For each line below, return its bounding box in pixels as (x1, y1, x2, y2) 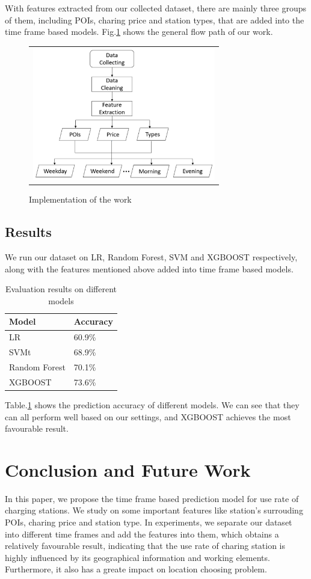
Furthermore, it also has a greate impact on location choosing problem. (5, 563, 267, 575)
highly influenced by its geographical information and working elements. (5, 551, 270, 563)
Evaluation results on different (5, 283, 117, 295)
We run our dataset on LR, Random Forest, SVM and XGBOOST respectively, (5, 251, 298, 263)
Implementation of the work (29, 193, 132, 206)
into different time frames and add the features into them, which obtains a (5, 527, 279, 540)
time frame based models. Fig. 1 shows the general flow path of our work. (5, 25, 273, 38)
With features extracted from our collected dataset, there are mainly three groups (5, 2, 307, 14)
